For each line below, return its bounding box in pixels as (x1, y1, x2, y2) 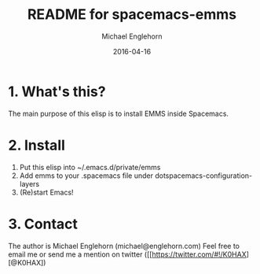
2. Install (8, 136, 65, 154)
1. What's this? (8, 83, 106, 100)
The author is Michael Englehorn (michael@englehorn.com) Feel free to (8, 241, 240, 250)
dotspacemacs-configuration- (154, 171, 253, 180)
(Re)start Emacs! (19, 187, 74, 197)
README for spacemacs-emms (27, 6, 237, 24)
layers (19, 179, 40, 188)
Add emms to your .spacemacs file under (19, 171, 154, 180)
